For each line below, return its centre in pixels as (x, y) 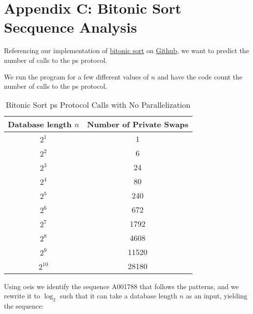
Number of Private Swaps (138, 124)
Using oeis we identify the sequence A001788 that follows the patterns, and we (121, 286)
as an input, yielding (217, 296)
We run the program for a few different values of (76, 76)
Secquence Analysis (71, 27)
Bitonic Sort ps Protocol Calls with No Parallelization (98, 104)
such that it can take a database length (118, 296)
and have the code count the (200, 76)
